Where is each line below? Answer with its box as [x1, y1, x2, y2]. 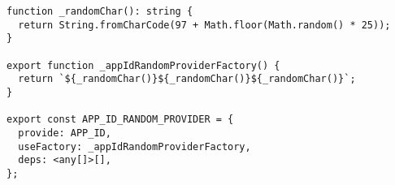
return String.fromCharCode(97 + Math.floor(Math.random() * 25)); [18, 19, 391, 31]
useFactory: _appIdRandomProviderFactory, [18, 140, 251, 153]
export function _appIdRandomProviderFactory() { [7, 59, 280, 71]
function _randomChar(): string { [7, 6, 193, 17]
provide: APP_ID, [18, 127, 111, 139]
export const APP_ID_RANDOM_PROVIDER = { [7, 114, 234, 126]
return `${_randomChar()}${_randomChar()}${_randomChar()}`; [18, 73, 356, 85]
